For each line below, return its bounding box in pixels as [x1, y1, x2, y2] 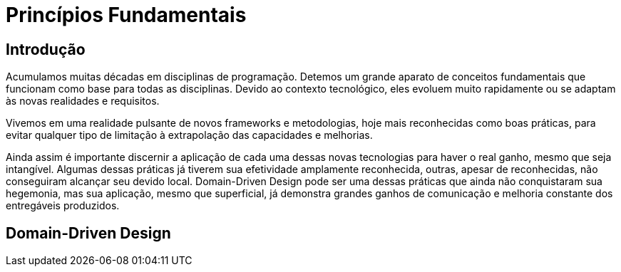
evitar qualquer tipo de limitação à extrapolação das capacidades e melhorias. [6, 129, 373, 142]
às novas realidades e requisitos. [6, 95, 160, 108]
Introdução [6, 40, 86, 58]
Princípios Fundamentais [6, 3, 247, 27]
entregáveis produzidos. [6, 199, 120, 212]
